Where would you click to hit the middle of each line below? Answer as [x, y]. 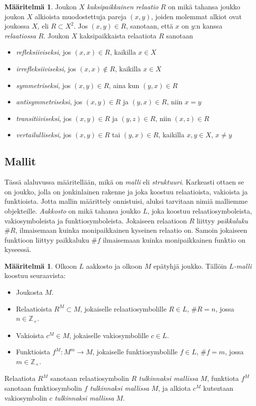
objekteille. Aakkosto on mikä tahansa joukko [72, 210]
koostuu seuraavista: [35, 275]
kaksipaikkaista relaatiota [118, 35]
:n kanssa [208, 26]
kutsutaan [218, 388]
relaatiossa [20, 35]
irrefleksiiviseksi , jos [46, 68]
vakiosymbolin [26, 397]
